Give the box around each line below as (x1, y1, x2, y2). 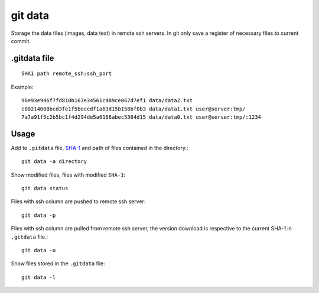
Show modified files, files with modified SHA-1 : (11, 171, 126, 178)
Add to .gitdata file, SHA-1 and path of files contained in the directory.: (11, 144, 188, 151)
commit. (11, 37, 31, 44)
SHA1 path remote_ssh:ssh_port (21, 70, 112, 77)
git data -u (21, 247, 56, 253)
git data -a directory (21, 158, 87, 165)
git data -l (21, 274, 56, 281)
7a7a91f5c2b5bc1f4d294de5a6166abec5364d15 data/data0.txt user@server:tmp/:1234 (21, 113, 262, 121)
